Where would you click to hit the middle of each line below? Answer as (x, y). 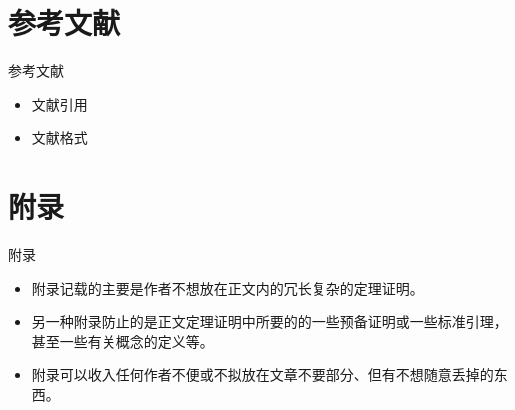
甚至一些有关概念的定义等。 (122, 340)
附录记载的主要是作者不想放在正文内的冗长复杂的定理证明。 (227, 287)
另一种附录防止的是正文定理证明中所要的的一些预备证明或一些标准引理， (269, 321)
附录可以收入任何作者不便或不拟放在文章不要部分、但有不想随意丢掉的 (262, 374)
